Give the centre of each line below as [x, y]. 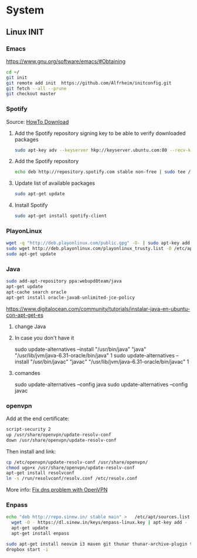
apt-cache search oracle [36, 292]
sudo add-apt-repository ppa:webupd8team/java [64, 281]
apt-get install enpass [40, 534]
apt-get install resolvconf [40, 473]
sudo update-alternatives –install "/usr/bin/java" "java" [80, 349]
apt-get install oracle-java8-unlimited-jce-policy [70, 297]
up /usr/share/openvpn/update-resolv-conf [59, 435]
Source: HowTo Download [38, 121]
